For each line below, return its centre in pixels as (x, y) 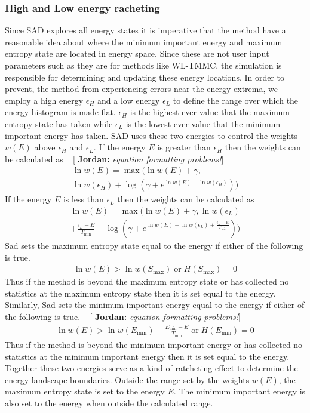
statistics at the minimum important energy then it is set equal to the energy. (147, 356)
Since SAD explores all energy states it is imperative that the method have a (145, 30)
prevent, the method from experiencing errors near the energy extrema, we (141, 89)
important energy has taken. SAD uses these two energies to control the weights (151, 135)
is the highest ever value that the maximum (210, 112)
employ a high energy (44, 100)
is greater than (184, 147)
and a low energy (129, 100)
